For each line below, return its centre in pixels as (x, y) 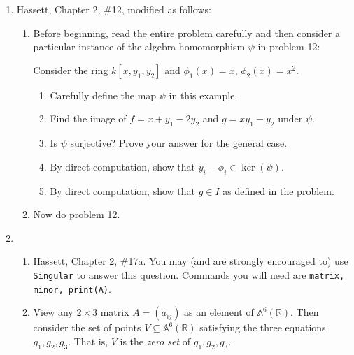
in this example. (203, 95)
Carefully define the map (103, 95)
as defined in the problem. (278, 190)
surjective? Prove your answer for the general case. (179, 143)
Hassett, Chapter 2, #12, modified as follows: (114, 9)
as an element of (219, 312)
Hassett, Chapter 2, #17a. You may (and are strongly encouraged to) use (191, 261)
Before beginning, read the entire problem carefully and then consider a (187, 32)
